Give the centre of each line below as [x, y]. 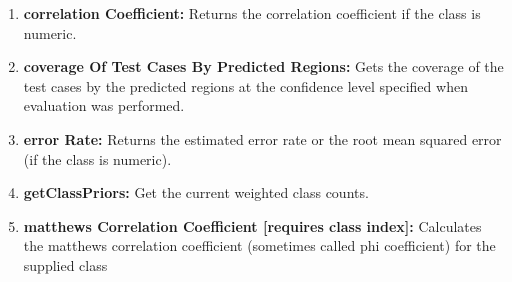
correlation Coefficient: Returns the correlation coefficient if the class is [252, 13]
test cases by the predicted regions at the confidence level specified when [245, 85]
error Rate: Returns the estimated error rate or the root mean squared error [262, 138]
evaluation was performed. [104, 105]
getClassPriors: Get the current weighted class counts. [196, 192]
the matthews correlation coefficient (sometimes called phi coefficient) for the [259, 245]
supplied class [65, 264]
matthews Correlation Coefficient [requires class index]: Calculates [252, 225]
